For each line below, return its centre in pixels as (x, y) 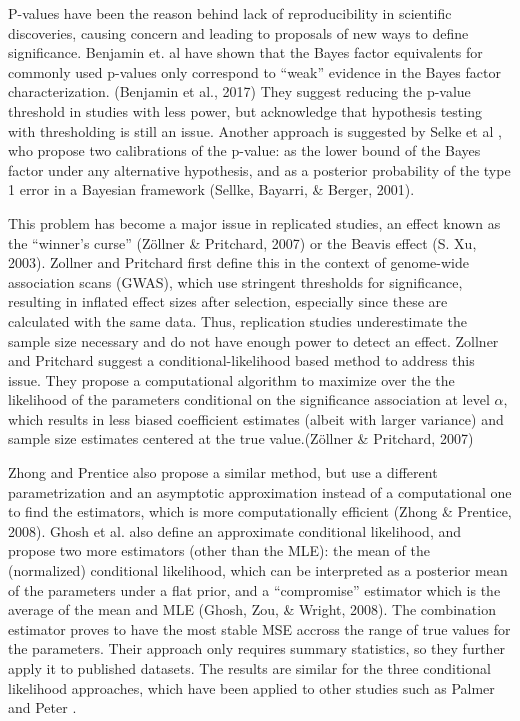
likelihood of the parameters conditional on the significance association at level (249, 399)
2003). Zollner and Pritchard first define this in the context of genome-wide (238, 262)
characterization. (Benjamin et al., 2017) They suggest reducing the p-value (239, 91)
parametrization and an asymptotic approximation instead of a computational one (260, 491)
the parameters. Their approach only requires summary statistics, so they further (257, 648)
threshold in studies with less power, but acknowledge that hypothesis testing (245, 110)
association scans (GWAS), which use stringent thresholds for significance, (235, 281)
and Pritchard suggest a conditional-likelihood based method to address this (241, 360)
